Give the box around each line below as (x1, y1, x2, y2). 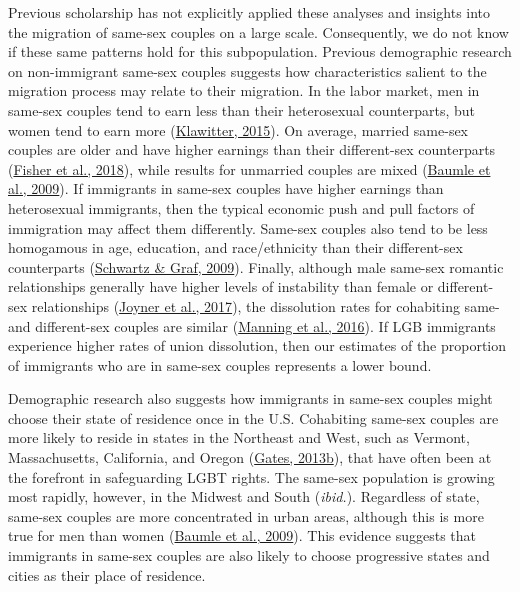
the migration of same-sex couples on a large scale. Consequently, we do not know (8, 21, 509, 42)
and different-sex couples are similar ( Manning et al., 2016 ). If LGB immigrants (8, 315, 496, 336)
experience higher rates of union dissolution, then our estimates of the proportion (8, 335, 507, 356)
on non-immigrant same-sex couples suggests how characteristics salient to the (8, 60, 487, 81)
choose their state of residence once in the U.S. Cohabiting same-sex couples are (8, 407, 499, 428)
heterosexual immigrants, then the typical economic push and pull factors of (8, 197, 475, 218)
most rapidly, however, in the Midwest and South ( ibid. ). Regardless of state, (8, 486, 480, 507)
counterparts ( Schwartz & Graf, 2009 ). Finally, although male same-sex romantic (8, 256, 504, 277)
